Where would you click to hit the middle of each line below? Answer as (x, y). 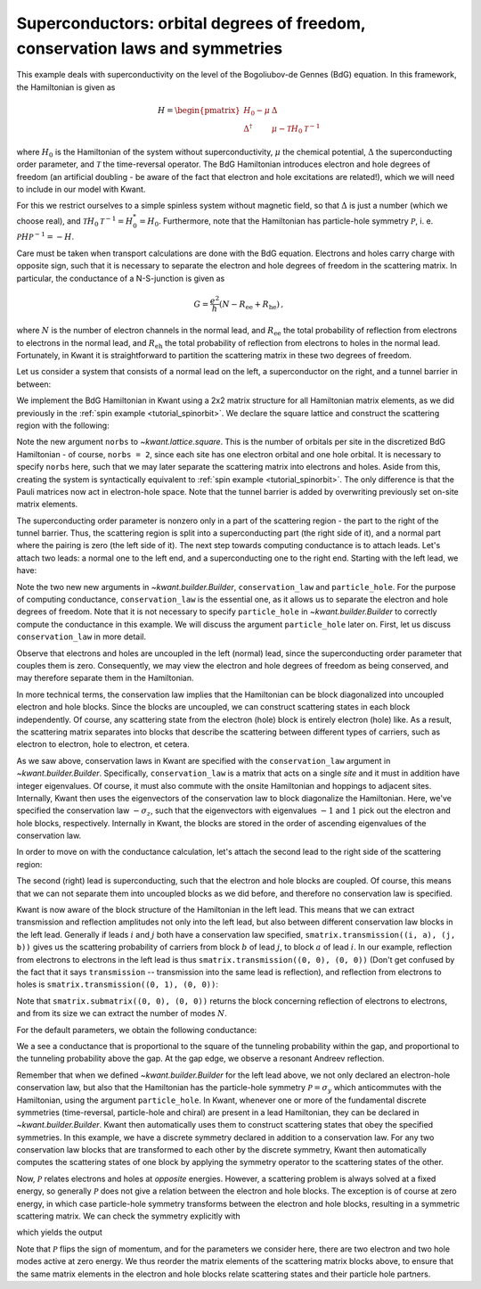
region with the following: (63, 425)
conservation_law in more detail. (82, 636)
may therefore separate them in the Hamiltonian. (106, 678)
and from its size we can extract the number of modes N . (122, 1014)
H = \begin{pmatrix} (199, 110)
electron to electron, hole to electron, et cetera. (103, 744)
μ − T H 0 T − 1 (296, 128)
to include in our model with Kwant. (81, 189)
